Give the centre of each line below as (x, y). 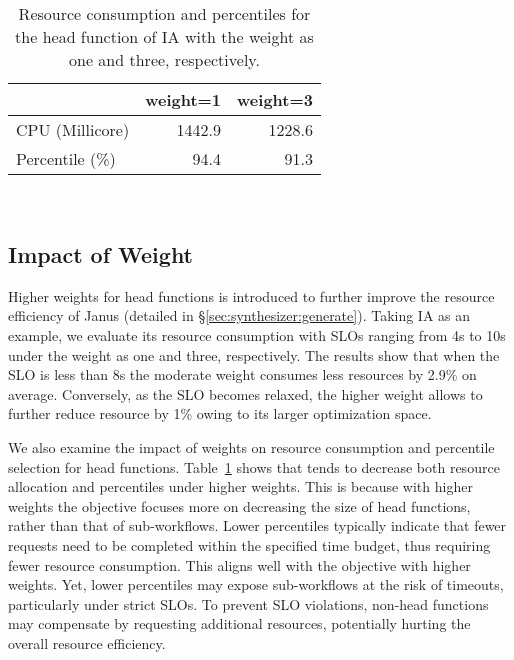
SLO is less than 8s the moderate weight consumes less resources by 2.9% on (242, 374)
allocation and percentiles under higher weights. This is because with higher (240, 486)
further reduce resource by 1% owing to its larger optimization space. (220, 413)
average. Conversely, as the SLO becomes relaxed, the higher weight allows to (245, 393)
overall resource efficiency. (87, 642)
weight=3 (275, 99)
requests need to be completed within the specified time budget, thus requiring (249, 544)
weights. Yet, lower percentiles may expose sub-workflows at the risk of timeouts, (256, 584)
